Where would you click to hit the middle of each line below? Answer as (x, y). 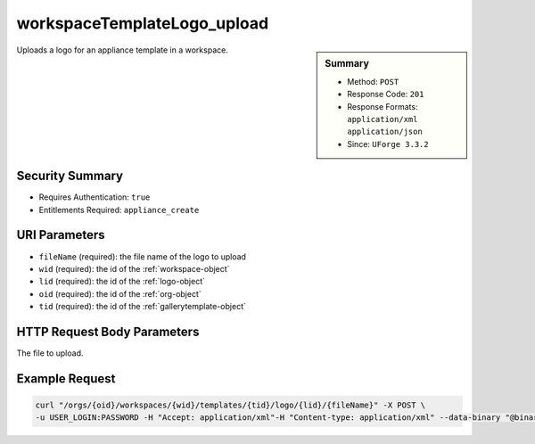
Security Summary (70, 176)
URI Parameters (61, 235)
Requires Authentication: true (95, 197)
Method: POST (373, 81)
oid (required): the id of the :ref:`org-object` (120, 293)
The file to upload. (50, 353)
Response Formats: (383, 106)
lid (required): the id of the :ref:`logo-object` (122, 282)
